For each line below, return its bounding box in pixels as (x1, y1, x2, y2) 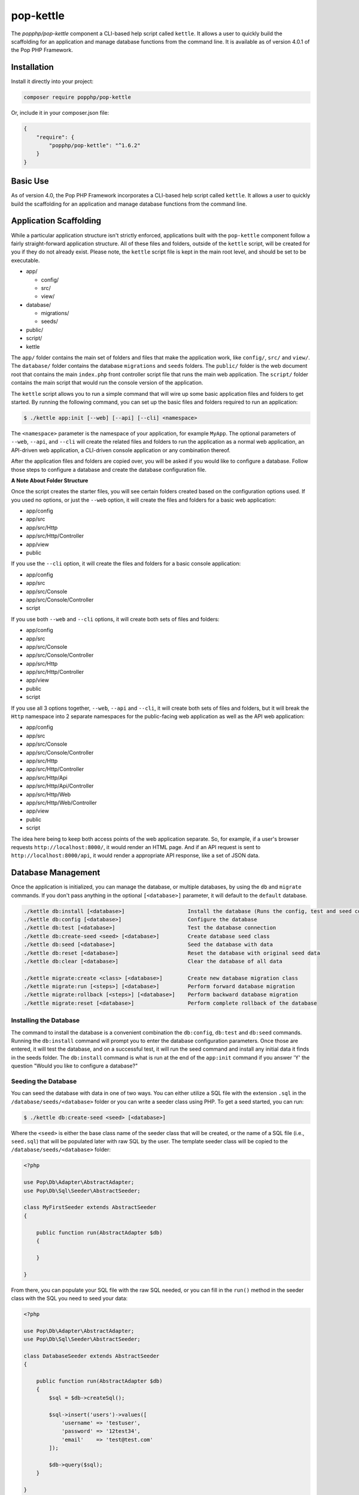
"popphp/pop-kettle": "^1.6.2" (48, 142, 141, 149)
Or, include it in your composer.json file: (11, 109, 109, 117)
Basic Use (11, 176, 49, 187)
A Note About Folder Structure (11, 477, 89, 484)
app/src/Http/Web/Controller (26, 799, 97, 806)
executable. (11, 257, 40, 264)
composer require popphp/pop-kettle (23, 94, 132, 101)
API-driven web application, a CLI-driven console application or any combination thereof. (11, 446, 230, 454)
